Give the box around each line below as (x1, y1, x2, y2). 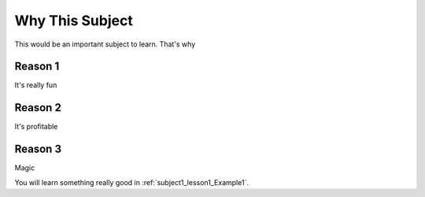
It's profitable (14, 122, 58, 132)
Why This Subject (14, 12, 133, 29)
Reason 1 (14, 60, 60, 73)
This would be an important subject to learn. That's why (14, 39, 196, 49)
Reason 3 (14, 143, 62, 156)
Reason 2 (14, 101, 62, 114)
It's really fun (14, 80, 57, 90)
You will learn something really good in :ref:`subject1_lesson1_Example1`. (14, 177, 249, 187)
